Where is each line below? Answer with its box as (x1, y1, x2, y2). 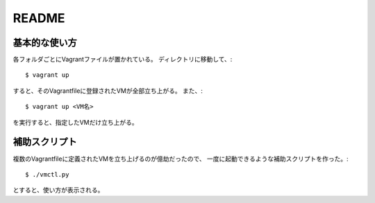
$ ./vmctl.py (25, 170, 69, 178)
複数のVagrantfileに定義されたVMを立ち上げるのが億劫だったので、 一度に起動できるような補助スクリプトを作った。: (12, 155, 349, 163)
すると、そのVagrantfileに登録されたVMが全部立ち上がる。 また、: (12, 87, 203, 95)
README (12, 10, 65, 26)
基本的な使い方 (12, 37, 77, 48)
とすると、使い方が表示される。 (12, 186, 104, 194)
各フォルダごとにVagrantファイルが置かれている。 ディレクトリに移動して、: (12, 55, 233, 64)
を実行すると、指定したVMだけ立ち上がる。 (12, 118, 138, 126)
